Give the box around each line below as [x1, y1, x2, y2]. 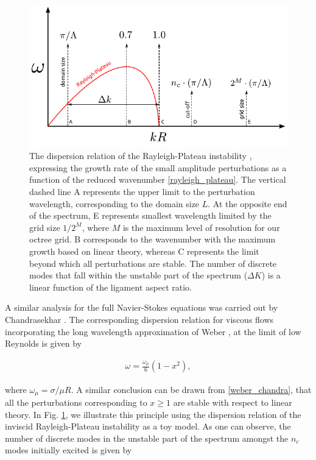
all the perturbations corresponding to [5, 395, 147, 408]
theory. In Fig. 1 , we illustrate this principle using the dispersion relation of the [5, 408, 301, 420]
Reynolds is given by [5, 337, 82, 350]
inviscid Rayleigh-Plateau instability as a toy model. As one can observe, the [5, 420, 291, 433]
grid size [29, 221, 60, 233]
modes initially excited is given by [5, 444, 132, 456]
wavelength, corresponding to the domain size [29, 197, 200, 210]
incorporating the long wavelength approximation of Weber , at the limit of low [5, 325, 301, 338]
